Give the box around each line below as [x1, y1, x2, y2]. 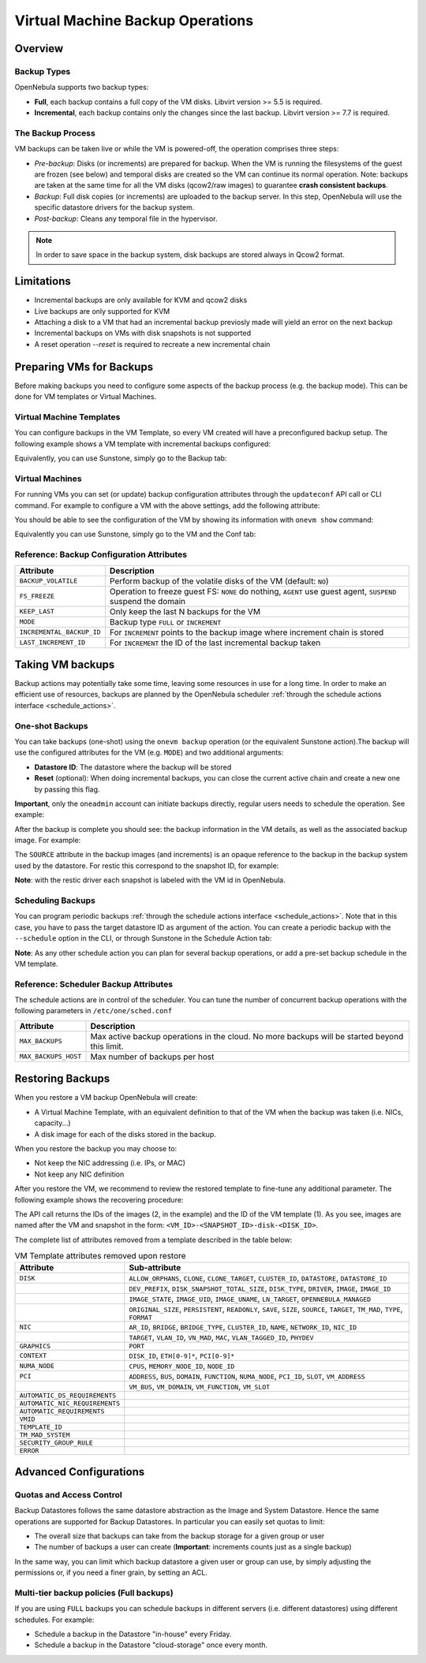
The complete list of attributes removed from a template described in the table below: [14, 1235, 293, 1244]
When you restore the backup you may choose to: [14, 1143, 177, 1153]
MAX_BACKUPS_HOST [19, 1053, 82, 1061]
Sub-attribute [129, 1262, 181, 1273]
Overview [14, 42, 64, 55]
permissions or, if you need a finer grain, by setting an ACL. [14, 1568, 208, 1577]
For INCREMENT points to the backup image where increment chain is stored [109, 627, 384, 638]
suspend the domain [109, 595, 186, 606]
